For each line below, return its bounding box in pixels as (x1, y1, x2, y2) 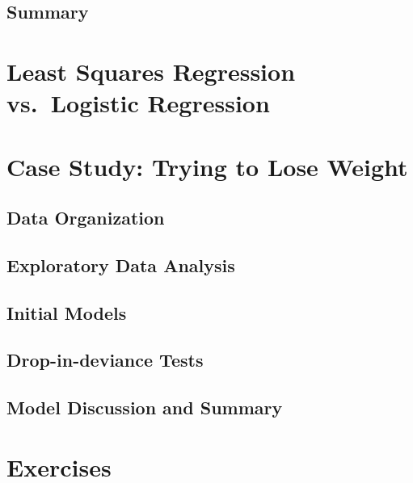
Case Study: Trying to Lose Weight (6, 149, 408, 183)
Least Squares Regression (6, 54, 296, 87)
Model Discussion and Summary (6, 395, 283, 420)
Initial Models (6, 300, 127, 325)
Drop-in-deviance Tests (6, 347, 204, 372)
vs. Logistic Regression (6, 86, 270, 120)
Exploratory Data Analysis (6, 252, 235, 277)
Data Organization (6, 205, 165, 230)
